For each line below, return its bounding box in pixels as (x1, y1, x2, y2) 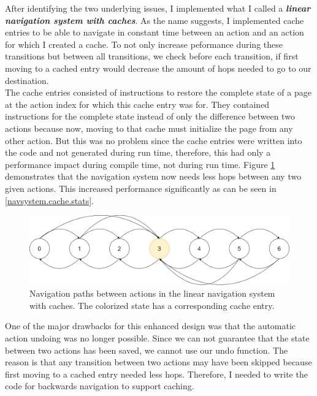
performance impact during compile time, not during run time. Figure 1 (5, 158, 275, 170)
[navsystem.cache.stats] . (5, 194, 94, 207)
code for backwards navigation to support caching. (5, 379, 194, 392)
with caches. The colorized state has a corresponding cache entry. (29, 299, 275, 311)
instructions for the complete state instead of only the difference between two (5, 110, 295, 123)
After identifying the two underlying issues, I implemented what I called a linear (5, 2, 311, 14)
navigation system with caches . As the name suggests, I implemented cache (5, 13, 304, 26)
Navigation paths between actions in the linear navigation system (29, 287, 275, 300)
